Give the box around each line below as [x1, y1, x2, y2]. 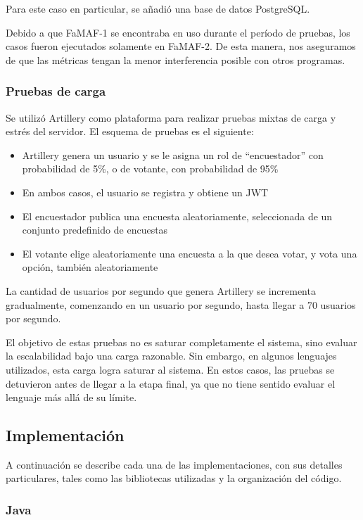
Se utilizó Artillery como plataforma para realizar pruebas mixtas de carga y [6, 110, 336, 125]
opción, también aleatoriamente [22, 260, 158, 274]
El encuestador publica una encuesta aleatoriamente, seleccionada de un [22, 208, 333, 223]
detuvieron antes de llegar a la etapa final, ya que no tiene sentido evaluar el [6, 376, 336, 391]
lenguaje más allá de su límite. [6, 390, 137, 405]
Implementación [6, 424, 125, 446]
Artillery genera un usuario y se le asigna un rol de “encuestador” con [22, 147, 324, 162]
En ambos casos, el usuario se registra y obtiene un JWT [22, 184, 269, 199]
